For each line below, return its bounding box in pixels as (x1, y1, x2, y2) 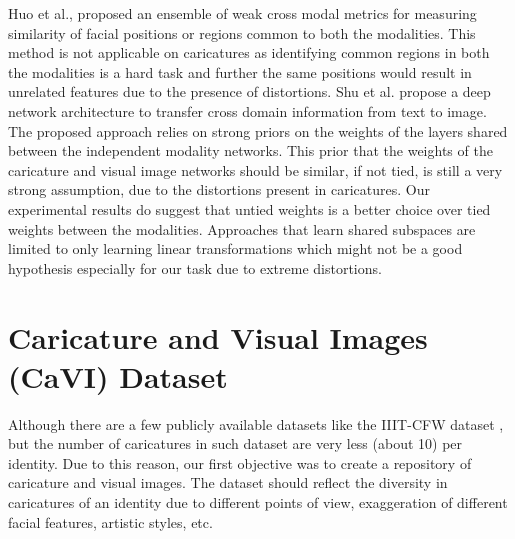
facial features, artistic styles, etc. (8, 511, 213, 532)
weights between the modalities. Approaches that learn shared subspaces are (8, 218, 476, 239)
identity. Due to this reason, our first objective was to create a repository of (8, 452, 472, 473)
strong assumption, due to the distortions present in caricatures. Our (8, 179, 430, 200)
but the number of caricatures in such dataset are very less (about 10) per (8, 433, 463, 454)
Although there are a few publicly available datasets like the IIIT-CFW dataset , (8, 413, 504, 434)
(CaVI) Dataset (8, 355, 228, 396)
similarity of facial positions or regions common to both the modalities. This (8, 22, 476, 43)
